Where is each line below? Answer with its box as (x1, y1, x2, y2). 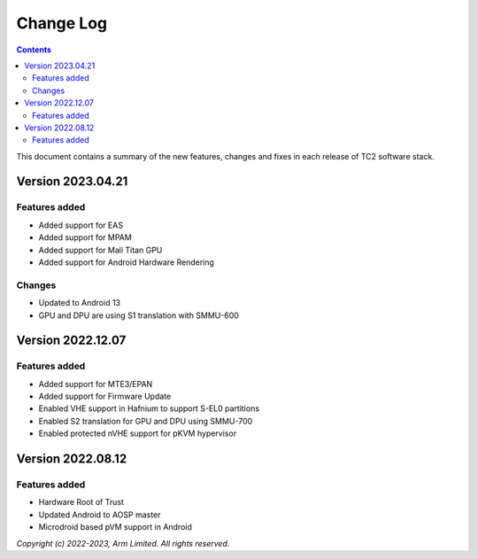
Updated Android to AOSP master (38, 509, 161, 520)
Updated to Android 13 (38, 298, 121, 308)
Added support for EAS (38, 220, 124, 230)
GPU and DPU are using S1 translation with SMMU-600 (38, 310, 239, 321)
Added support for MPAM (38, 232, 132, 243)
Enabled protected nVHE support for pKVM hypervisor (38, 428, 237, 439)
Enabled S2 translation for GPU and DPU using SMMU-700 (38, 415, 253, 426)
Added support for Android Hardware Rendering (38, 257, 214, 268)
